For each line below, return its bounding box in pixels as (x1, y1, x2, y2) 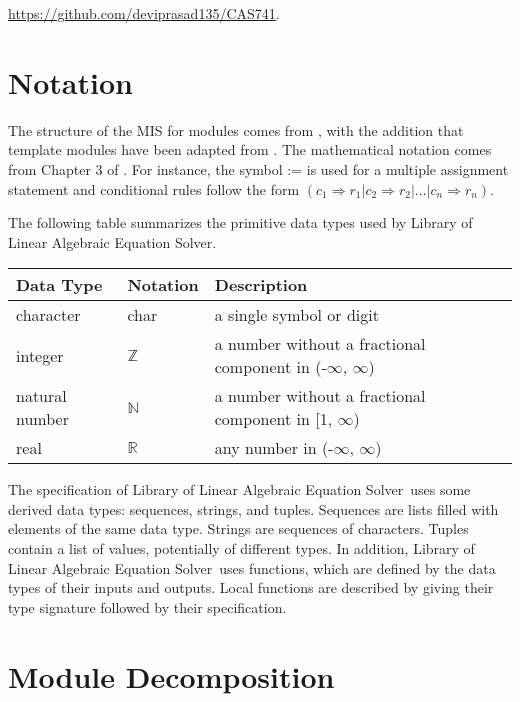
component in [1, (214, 407, 333, 431)
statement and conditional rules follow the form (8, 178, 300, 199)
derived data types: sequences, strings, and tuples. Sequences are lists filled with (8, 498, 499, 519)
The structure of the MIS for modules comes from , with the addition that (8, 119, 464, 140)
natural (16, 384, 67, 408)
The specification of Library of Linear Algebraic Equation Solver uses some (8, 479, 471, 500)
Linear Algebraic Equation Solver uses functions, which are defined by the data (8, 557, 496, 578)
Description (214, 273, 308, 297)
